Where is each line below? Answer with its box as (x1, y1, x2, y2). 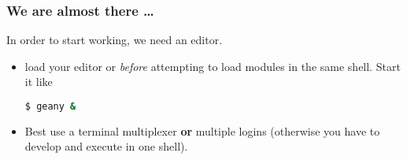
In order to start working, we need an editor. (6, 32, 223, 48)
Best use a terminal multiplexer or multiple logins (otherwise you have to (24, 122, 380, 139)
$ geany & (24, 101, 76, 112)
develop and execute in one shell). (24, 138, 188, 154)
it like (24, 73, 53, 90)
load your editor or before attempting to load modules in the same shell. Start (24, 58, 401, 74)
